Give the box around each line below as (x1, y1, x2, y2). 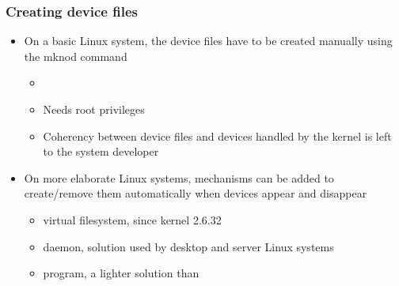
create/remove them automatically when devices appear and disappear (24, 185, 367, 201)
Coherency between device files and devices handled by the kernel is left (43, 127, 392, 144)
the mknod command (24, 47, 127, 64)
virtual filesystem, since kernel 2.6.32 (43, 211, 222, 228)
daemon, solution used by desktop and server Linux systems (43, 238, 334, 254)
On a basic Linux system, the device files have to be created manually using (24, 32, 393, 49)
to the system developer (43, 143, 159, 160)
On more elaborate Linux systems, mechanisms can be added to (24, 169, 334, 186)
